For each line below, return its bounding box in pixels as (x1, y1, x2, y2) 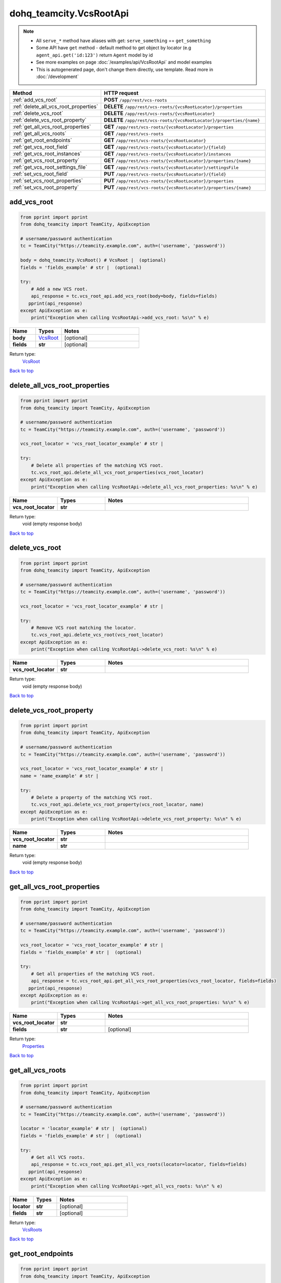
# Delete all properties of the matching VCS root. (31, 462, 164, 468)
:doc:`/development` (36, 73, 79, 80)
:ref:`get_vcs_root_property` (12, 157, 79, 164)
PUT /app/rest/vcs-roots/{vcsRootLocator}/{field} (104, 170, 226, 178)
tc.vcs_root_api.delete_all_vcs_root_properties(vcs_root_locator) (31, 470, 204, 476)
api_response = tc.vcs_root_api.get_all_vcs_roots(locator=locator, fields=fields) (31, 1161, 247, 1168)
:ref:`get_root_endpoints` (12, 137, 72, 144)
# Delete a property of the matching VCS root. (31, 794, 153, 800)
